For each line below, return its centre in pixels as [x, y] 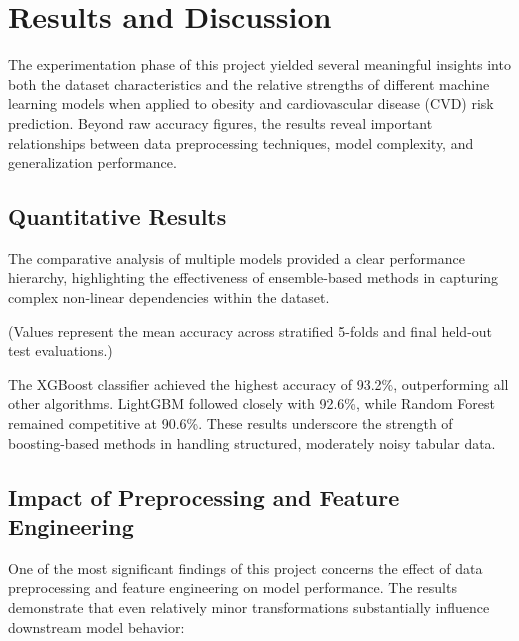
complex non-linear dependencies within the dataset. [169, 297]
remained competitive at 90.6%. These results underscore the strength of [230, 423]
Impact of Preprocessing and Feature [204, 496]
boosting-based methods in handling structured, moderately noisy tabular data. [252, 442]
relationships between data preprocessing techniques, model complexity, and [241, 142]
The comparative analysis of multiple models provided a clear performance [236, 257]
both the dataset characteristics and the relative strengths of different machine [249, 83]
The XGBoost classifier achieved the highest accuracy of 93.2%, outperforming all [258, 383]
